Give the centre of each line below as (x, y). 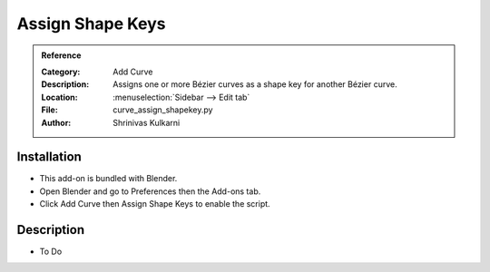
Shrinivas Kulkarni (147, 122)
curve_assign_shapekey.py (163, 110)
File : (49, 110)
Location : (59, 97)
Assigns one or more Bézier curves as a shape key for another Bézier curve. (255, 84)
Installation (49, 157)
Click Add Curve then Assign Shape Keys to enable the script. (155, 204)
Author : (56, 122)
